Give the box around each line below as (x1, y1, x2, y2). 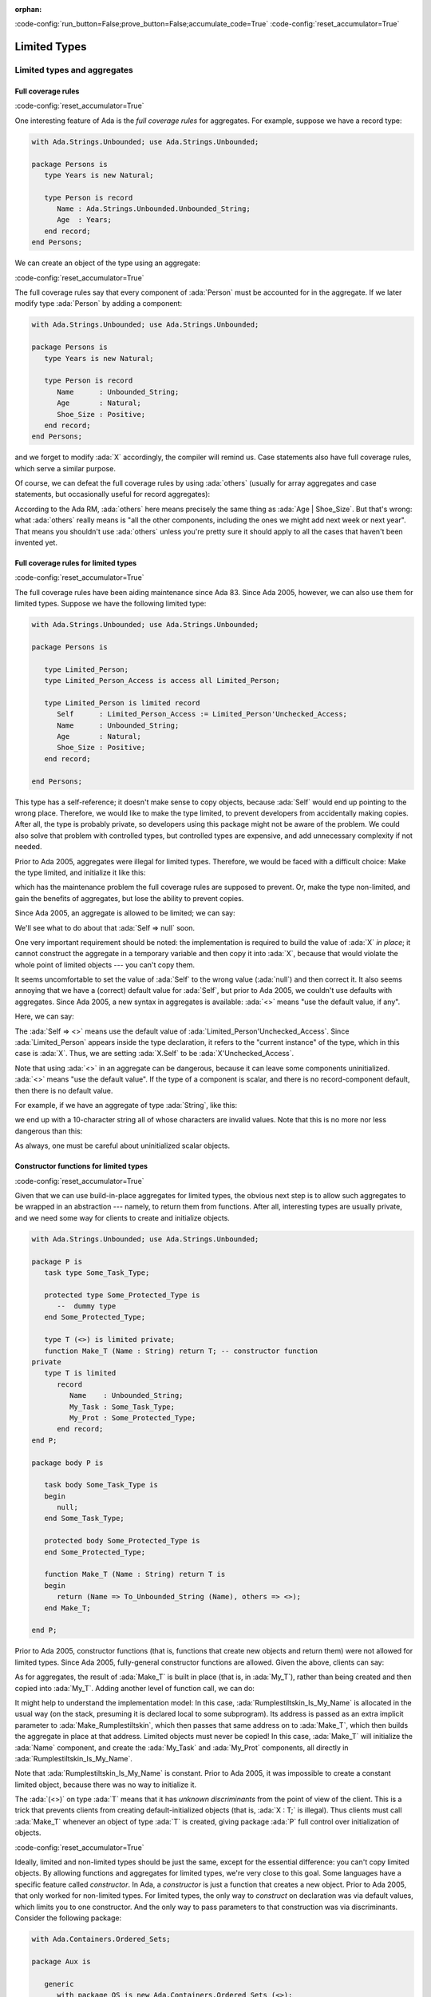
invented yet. (14, 538, 57, 547)
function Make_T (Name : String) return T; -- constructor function (44, 1346, 318, 1356)
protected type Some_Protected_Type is (44, 1290, 200, 1300)
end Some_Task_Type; (44, 1514, 125, 1523)
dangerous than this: (14, 1126, 83, 1136)
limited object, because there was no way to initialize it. (14, 1780, 197, 1789)
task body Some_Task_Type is (44, 1480, 159, 1490)
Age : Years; (57, 216, 112, 224)
